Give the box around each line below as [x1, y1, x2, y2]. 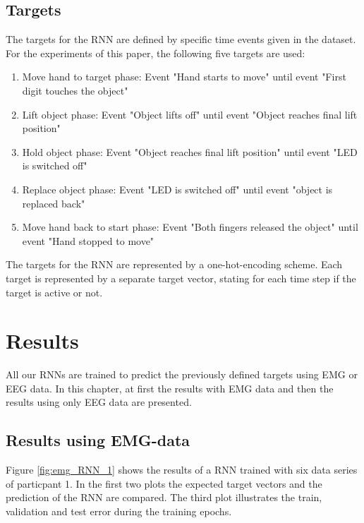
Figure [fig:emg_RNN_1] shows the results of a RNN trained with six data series [6, 462, 358, 477]
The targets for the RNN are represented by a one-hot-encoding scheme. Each [6, 257, 343, 272]
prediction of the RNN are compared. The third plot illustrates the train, [6, 490, 322, 505]
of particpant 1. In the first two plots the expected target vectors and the [6, 476, 322, 491]
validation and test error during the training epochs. [6, 504, 232, 518]
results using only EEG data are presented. [6, 395, 192, 409]
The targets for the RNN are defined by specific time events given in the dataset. [6, 32, 356, 47]
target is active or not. [6, 284, 103, 299]
